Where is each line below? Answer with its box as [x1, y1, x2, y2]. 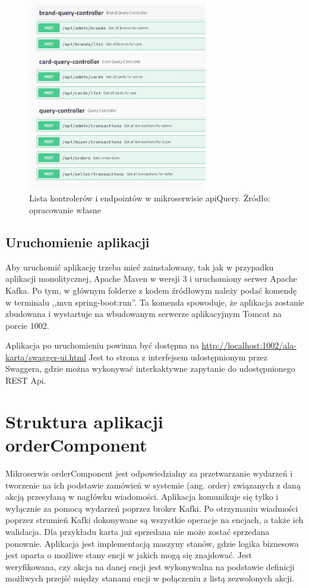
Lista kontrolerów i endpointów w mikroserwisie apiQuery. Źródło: [29, 192, 270, 204]
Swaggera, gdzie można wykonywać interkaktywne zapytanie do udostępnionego [5, 362, 295, 375]
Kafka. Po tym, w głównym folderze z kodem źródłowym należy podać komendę [5, 284, 297, 296]
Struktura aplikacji [5, 409, 163, 433]
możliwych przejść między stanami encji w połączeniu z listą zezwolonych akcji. [5, 572, 294, 584]
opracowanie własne [29, 203, 101, 216]
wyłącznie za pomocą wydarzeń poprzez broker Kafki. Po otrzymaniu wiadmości [5, 502, 298, 514]
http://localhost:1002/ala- [201, 339, 297, 351]
